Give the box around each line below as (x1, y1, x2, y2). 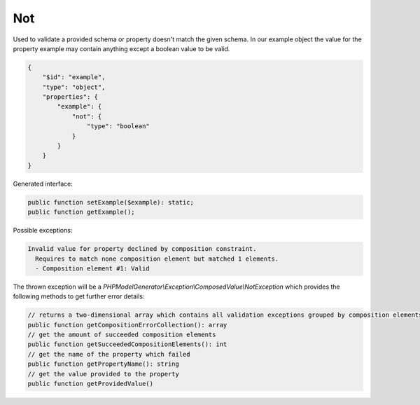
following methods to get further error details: (13, 292, 145, 301)
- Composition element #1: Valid (35, 264, 150, 273)
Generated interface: (13, 179, 73, 188)
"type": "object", (42, 83, 106, 91)
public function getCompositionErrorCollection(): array (27, 321, 227, 329)
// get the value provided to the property (27, 370, 180, 378)
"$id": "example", (42, 74, 106, 81)
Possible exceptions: (13, 226, 73, 235)
